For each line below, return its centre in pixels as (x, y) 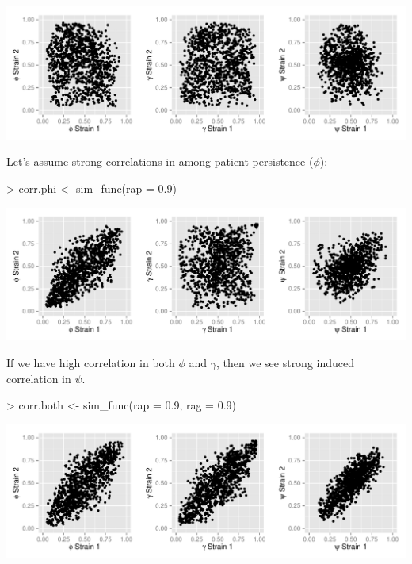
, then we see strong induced (286, 363)
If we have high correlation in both (91, 363)
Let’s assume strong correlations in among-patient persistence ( (160, 161)
